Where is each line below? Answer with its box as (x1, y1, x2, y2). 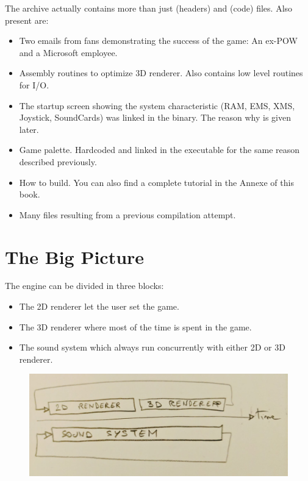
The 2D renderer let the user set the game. (19, 300, 179, 313)
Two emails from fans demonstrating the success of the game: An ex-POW (19, 34, 298, 47)
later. (19, 123, 39, 135)
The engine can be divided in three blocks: (5, 279, 164, 292)
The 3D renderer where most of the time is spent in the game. (19, 320, 252, 333)
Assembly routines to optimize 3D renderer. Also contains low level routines (19, 66, 303, 79)
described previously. (19, 155, 97, 168)
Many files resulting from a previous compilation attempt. (19, 208, 236, 221)
